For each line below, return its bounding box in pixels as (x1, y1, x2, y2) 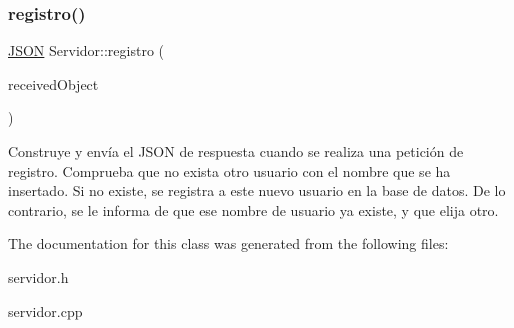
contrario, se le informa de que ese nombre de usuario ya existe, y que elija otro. (8, 199, 499, 220)
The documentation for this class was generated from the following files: (8, 233, 449, 254)
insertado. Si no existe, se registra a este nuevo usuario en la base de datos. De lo (8, 180, 506, 201)
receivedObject (8, 73, 99, 94)
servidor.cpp (8, 300, 83, 321)
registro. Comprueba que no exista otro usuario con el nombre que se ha (8, 160, 451, 181)
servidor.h (8, 266, 69, 287)
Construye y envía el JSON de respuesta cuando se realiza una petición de (8, 141, 464, 161)
